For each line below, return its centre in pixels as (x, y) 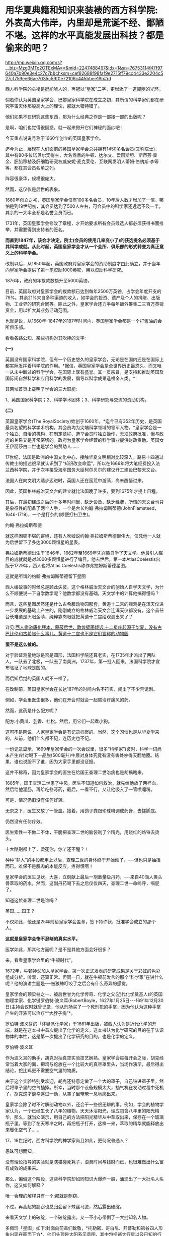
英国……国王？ (20, 911)
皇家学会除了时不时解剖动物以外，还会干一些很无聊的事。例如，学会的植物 (82, 1104)
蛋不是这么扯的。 (23, 644)
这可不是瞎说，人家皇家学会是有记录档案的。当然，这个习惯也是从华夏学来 (82, 732)
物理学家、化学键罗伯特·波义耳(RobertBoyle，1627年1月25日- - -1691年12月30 (84, 1000)
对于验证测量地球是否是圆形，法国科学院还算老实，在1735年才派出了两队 (80, 655)
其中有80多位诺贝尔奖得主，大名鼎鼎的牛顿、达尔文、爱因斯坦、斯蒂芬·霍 (81, 155)
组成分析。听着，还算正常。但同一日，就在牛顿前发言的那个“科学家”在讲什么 (84, 977)
